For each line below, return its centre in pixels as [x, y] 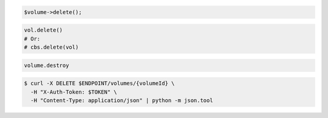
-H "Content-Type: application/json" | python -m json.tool [122, 100]
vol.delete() [43, 30]
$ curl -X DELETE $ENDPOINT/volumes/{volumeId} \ [99, 83]
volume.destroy [46, 65]
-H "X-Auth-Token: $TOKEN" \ [74, 92]
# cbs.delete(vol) [51, 47]
